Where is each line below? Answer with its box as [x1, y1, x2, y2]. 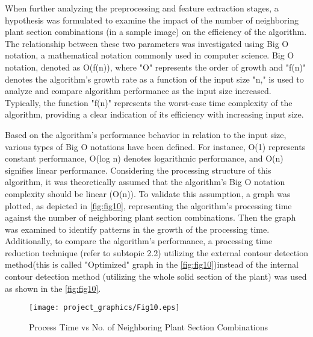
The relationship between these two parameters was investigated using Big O [5, 37, 289, 49]
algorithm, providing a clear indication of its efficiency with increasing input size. [5, 108, 304, 121]
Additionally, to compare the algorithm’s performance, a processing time [5, 235, 273, 247]
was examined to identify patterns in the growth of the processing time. [5, 222, 270, 235]
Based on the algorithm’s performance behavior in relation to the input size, [5, 128, 287, 140]
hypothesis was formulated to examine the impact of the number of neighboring [5, 13, 299, 26]
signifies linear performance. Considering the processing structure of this [5, 163, 271, 176]
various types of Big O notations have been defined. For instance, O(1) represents [5, 140, 306, 153]
